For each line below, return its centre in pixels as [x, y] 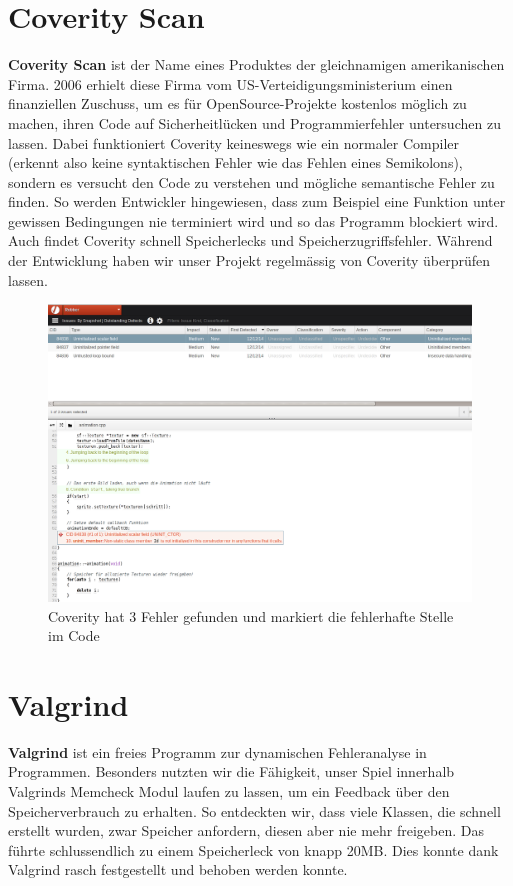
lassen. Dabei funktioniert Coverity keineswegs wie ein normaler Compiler [234, 142]
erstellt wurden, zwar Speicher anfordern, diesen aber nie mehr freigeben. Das [246, 830]
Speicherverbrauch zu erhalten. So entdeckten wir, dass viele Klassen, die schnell [254, 810]
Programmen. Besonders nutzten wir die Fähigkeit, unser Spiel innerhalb [231, 771]
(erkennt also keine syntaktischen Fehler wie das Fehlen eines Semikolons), [235, 162]
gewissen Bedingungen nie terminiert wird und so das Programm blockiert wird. [253, 220]
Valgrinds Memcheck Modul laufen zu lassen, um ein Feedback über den [229, 791]
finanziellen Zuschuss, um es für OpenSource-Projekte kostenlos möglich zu [237, 103]
